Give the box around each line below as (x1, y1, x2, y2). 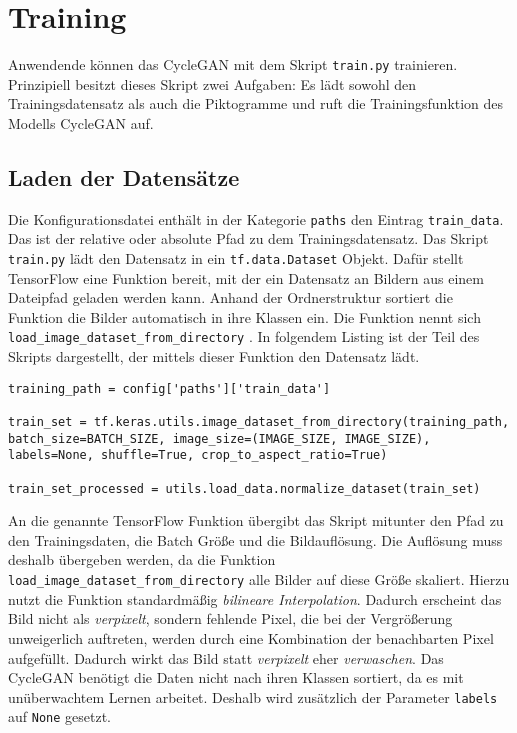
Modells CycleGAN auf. (8, 112, 154, 133)
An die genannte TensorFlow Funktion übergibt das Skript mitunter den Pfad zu (8, 510, 504, 531)
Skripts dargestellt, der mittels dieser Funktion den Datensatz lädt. (8, 346, 420, 367)
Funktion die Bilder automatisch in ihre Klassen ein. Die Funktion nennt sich (8, 306, 481, 327)
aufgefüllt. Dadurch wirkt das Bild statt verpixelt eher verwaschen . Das (8, 647, 444, 668)
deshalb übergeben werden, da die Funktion (8, 549, 276, 570)
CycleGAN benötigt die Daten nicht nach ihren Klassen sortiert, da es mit (8, 667, 464, 688)
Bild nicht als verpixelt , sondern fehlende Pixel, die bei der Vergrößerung (8, 608, 453, 629)
